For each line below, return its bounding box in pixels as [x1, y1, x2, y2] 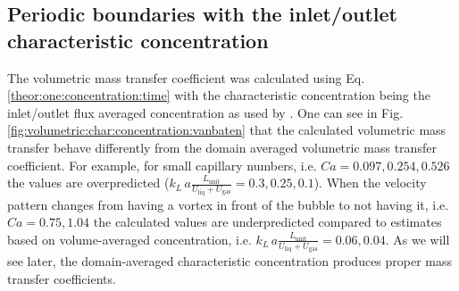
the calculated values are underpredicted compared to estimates [93, 212, 442, 231]
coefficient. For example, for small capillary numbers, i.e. [7, 155, 317, 174]
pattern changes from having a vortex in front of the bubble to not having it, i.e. [7, 195, 449, 213]
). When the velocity [313, 173, 427, 192]
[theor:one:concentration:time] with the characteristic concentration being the [7, 86, 430, 104]
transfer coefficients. [7, 269, 116, 287]
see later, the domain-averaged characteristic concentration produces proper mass [7, 252, 453, 270]
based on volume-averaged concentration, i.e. [7, 229, 252, 248]
